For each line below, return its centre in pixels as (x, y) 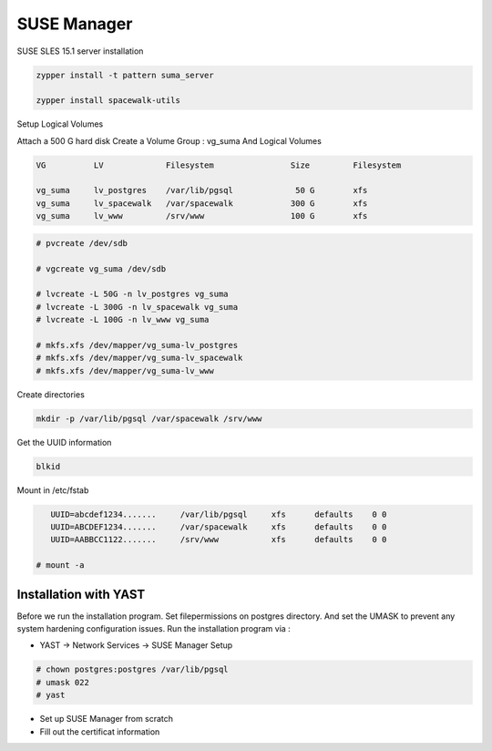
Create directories (51, 394)
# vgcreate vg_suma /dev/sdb (101, 268)
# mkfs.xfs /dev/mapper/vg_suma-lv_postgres (137, 345)
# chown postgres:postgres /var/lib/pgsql (132, 669)
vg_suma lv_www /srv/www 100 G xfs (202, 216)
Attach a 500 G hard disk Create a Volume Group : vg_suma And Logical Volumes (169, 140)
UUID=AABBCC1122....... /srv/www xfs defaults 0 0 (219, 540)
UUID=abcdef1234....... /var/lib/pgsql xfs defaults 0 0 (219, 514)
